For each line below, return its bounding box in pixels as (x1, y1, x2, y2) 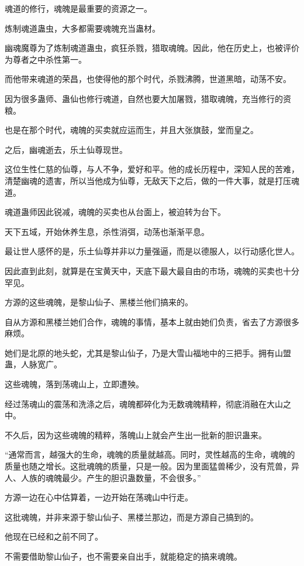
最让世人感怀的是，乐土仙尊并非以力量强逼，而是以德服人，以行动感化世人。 (5, 245, 299, 257)
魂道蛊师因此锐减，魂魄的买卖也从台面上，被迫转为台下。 (5, 206, 226, 218)
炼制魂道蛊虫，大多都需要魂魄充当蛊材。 (5, 22, 160, 34)
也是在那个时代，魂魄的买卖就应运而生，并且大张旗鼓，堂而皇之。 (5, 124, 258, 136)
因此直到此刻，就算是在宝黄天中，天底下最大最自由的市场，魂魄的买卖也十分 (5, 264, 299, 277)
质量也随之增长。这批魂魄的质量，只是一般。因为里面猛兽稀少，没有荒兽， (5, 460, 291, 472)
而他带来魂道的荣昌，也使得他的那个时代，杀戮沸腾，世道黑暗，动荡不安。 (5, 73, 291, 85)
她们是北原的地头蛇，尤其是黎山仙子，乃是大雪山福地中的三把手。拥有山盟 (5, 346, 291, 359)
